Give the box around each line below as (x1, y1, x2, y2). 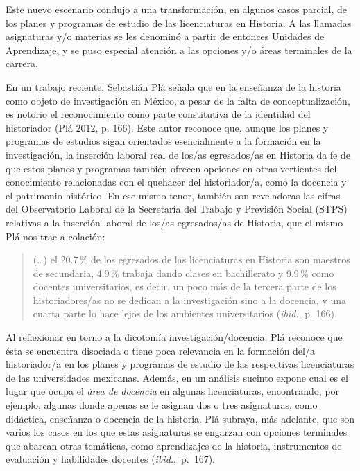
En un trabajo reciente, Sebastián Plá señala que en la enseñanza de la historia (6, 79, 341, 94)
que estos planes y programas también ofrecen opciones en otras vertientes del (6, 161, 337, 175)
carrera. (6, 56, 38, 71)
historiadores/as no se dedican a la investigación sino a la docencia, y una (33, 292, 347, 307)
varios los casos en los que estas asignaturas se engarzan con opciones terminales (6, 425, 348, 439)
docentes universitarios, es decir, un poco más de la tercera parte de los (33, 279, 336, 294)
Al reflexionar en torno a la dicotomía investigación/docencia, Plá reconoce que (6, 330, 343, 344)
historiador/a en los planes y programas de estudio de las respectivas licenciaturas (6, 357, 354, 371)
